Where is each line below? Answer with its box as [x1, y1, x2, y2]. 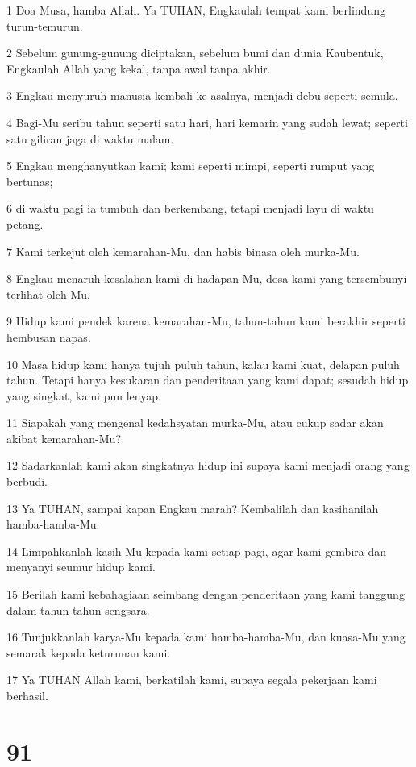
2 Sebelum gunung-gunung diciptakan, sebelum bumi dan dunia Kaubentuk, [6, 44, 384, 61]
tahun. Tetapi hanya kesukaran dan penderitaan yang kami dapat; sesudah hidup [6, 371, 409, 388]
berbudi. [6, 473, 48, 490]
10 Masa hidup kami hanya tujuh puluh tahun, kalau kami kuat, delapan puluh [6, 355, 400, 372]
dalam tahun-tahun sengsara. [6, 601, 150, 618]
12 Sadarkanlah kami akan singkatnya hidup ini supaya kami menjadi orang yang [6, 457, 410, 474]
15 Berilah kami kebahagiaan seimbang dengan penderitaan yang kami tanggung [6, 586, 405, 603]
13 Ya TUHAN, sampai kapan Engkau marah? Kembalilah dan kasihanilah [6, 500, 379, 516]
